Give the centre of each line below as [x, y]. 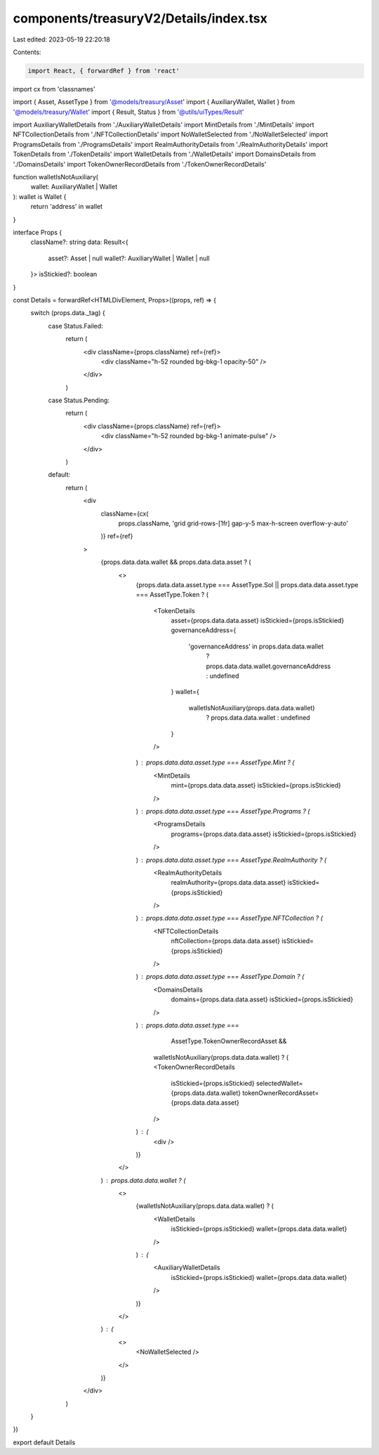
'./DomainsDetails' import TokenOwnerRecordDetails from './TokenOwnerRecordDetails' [140, 164]
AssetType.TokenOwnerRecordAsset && [229, 1041]
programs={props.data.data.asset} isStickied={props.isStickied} [264, 834]
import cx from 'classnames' [54, 89]
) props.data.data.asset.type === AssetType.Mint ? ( [215, 762]
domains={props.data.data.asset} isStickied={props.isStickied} [262, 999]
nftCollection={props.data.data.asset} [226, 941]
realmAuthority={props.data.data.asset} [228, 883]
